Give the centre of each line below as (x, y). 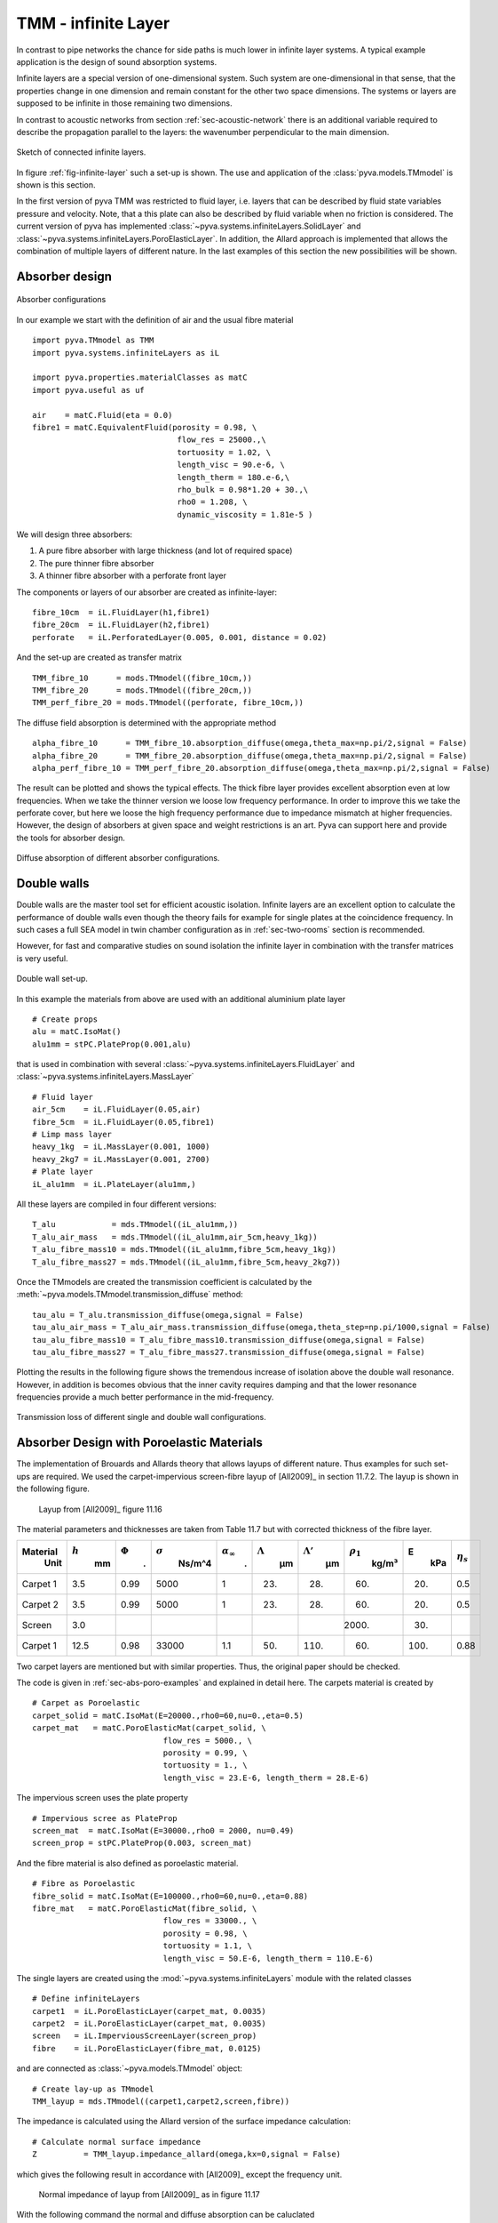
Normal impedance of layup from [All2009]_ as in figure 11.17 (150, 2194)
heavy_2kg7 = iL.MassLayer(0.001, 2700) (121, 1159)
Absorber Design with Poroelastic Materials (140, 1443)
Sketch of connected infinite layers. (81, 152)
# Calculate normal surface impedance (117, 2142)
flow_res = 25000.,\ (221, 440)
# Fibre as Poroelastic (84, 1884)
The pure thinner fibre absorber (96, 563)
